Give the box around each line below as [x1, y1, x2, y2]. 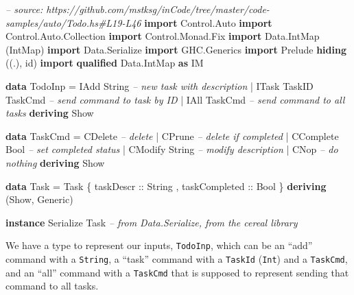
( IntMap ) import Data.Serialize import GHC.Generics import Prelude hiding [5, 42, 346, 56]
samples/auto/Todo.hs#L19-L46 [5, 15, 141, 29]
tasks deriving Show [5, 106, 94, 120]
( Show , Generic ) [5, 192, 73, 206]
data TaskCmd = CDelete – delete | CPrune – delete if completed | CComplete [5, 128, 339, 143]
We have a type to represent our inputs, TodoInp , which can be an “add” [5, 238, 313, 252]
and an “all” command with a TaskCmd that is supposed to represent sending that [5, 265, 349, 279]
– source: [5, 2, 43, 16]
